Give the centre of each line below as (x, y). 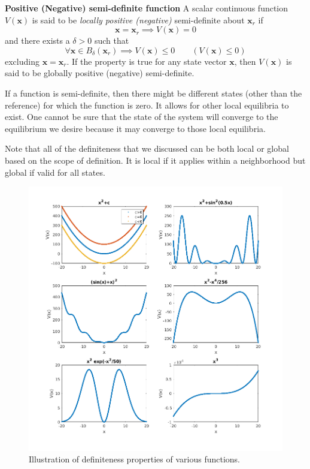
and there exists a (37, 40)
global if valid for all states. (55, 172)
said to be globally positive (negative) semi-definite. (100, 73)
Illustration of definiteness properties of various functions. (134, 459)
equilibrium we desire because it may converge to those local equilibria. (135, 128)
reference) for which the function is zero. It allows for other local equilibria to (147, 105)
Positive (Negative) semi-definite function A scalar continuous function (147, 8)
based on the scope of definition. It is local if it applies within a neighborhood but (155, 160)
